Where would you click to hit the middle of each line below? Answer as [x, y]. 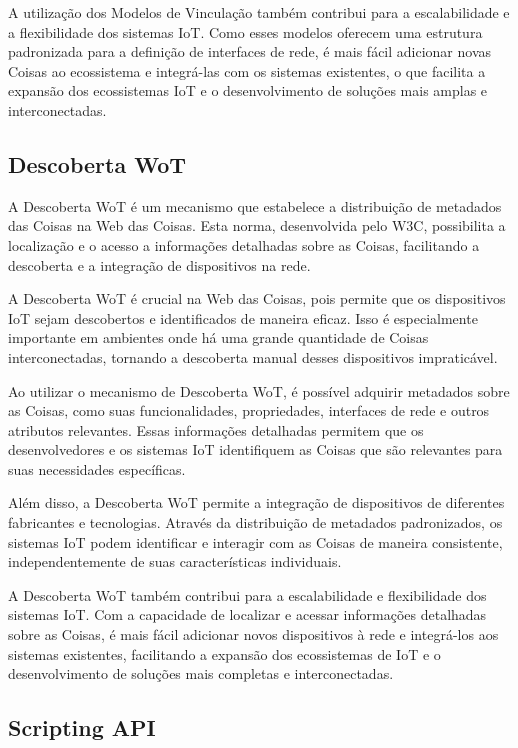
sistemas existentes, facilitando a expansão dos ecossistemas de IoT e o [224, 653]
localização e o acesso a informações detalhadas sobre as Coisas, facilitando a [244, 244]
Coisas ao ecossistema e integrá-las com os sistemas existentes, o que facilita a [247, 70]
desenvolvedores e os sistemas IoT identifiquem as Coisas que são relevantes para [255, 449]
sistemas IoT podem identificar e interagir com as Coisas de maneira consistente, [255, 541]
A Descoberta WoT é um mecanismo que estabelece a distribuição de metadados [255, 205]
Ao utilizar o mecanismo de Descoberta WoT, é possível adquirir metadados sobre [259, 390]
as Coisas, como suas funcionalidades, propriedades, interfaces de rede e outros [249, 410]
